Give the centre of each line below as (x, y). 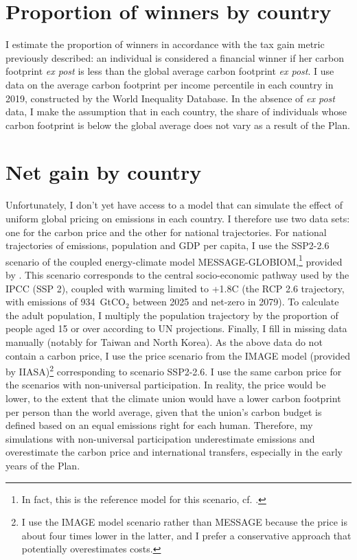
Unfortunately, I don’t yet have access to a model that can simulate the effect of (174, 205)
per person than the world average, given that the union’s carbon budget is (164, 411)
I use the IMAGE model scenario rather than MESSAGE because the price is (184, 522)
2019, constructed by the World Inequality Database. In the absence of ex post (170, 98)
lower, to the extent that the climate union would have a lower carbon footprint (173, 398)
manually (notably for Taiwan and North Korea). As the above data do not (164, 342)
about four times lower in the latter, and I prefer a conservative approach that (186, 535)
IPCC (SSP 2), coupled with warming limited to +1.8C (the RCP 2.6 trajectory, (175, 288)
